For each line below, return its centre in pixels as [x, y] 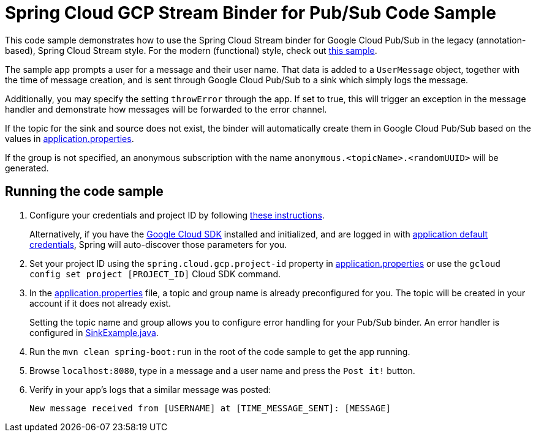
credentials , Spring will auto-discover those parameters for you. [158, 244]
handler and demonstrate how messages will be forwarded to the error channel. [166, 109]
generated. [27, 168]
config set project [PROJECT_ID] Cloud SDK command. [155, 274]
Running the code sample [84, 192]
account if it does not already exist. [100, 303]
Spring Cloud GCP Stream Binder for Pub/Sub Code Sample [251, 13]
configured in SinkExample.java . [94, 332]
